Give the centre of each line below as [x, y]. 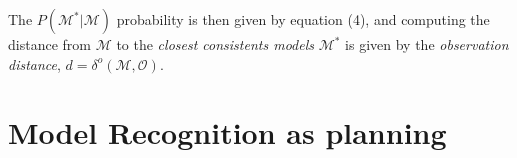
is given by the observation [427, 44]
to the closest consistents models [215, 44]
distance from [49, 44]
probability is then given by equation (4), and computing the [303, 19]
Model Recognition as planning [227, 132]
